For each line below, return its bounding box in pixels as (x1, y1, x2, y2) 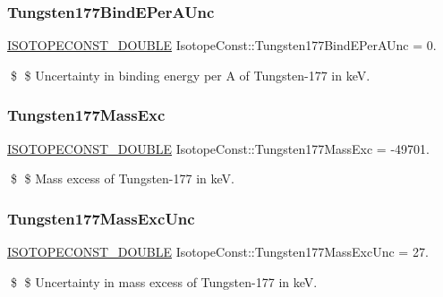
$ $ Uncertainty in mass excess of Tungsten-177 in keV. (10, 272, 318, 291)
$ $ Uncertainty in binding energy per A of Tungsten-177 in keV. (10, 65, 371, 84)
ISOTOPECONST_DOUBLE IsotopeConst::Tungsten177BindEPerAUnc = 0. (7, 36, 437, 55)
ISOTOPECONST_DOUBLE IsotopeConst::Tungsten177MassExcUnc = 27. (7, 242, 429, 261)
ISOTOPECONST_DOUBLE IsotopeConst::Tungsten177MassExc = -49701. (7, 139, 430, 157)
